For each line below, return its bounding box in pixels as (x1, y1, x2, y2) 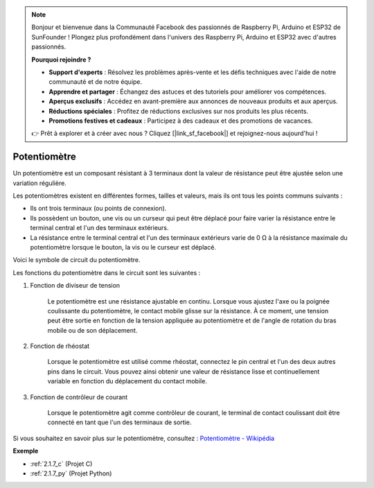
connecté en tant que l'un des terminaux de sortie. (47, 418, 192, 426)
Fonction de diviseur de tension (30, 281, 121, 290)
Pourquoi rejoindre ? (31, 55, 91, 64)
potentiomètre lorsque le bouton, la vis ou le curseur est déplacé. (30, 243, 216, 251)
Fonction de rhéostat (30, 342, 90, 350)
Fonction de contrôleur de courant (30, 392, 128, 401)
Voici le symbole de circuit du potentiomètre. (12, 256, 141, 264)
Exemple (12, 447, 39, 455)
